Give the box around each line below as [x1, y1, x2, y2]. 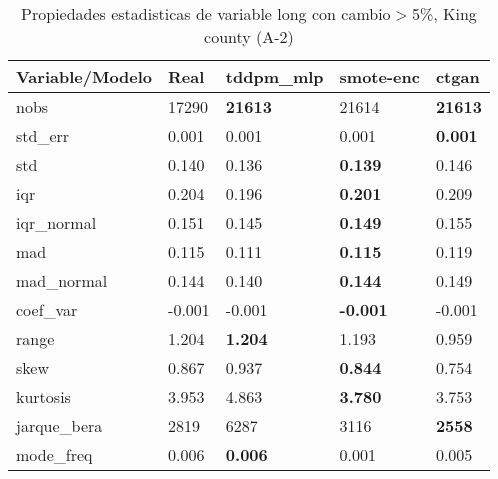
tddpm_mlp [225, 65, 324, 88]
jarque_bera [16, 414, 103, 437]
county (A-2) [204, 25, 294, 48]
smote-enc [339, 65, 420, 88]
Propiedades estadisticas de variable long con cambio [21, 2, 391, 25]
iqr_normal [16, 211, 97, 234]
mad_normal [16, 269, 108, 292]
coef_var [16, 298, 78, 321]
